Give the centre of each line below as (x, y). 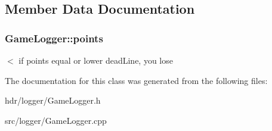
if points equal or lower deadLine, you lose (96, 60)
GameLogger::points (54, 38)
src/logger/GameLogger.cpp (56, 120)
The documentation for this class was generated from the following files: (136, 80)
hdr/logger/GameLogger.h (53, 100)
